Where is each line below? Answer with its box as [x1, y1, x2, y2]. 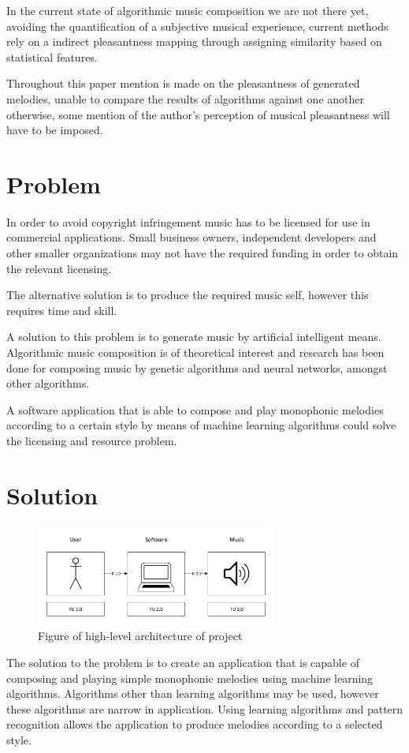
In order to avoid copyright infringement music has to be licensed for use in [6, 213, 370, 230]
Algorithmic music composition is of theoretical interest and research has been [6, 344, 385, 361]
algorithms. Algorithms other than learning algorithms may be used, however [6, 685, 379, 702]
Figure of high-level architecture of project [38, 627, 243, 644]
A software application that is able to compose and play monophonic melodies [6, 401, 384, 418]
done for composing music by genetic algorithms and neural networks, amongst [6, 359, 388, 376]
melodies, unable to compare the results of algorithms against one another [6, 90, 364, 107]
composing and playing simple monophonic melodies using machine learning [6, 669, 374, 686]
